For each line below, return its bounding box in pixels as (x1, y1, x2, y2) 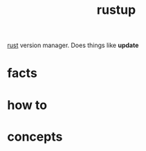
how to (7, 97, 47, 113)
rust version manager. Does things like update (7, 41, 139, 50)
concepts (7, 129, 63, 144)
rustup (96, 2, 136, 18)
